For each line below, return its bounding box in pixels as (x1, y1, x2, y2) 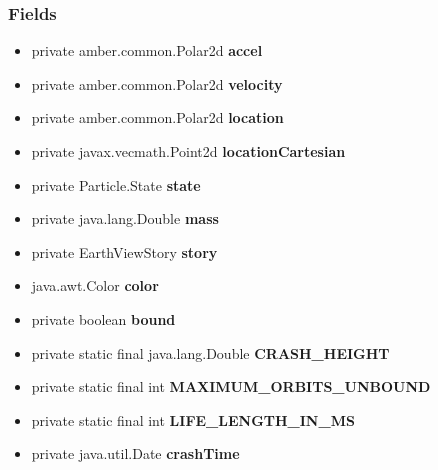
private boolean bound (31, 308, 176, 329)
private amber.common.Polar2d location (31, 107, 284, 128)
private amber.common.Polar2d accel (31, 40, 263, 61)
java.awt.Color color (31, 275, 159, 296)
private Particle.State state (31, 174, 201, 195)
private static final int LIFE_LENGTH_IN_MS (31, 409, 355, 430)
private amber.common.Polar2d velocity (31, 73, 283, 94)
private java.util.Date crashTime (31, 443, 240, 464)
